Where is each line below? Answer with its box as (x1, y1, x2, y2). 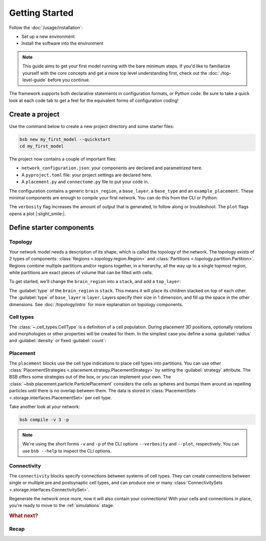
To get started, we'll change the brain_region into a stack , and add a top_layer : (9, 279, 181, 285)
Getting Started (9, 7, 74, 18)
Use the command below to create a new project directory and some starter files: (9, 123, 174, 129)
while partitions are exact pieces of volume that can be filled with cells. (9, 270, 153, 275)
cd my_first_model (19, 143, 64, 149)
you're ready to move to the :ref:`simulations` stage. (9, 503, 114, 509)
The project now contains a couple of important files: (9, 156, 117, 162)
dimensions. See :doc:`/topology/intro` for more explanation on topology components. (9, 301, 183, 307)
